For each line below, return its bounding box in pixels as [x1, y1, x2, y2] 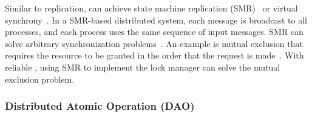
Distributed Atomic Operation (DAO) [5, 98, 195, 113]
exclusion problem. [5, 72, 75, 85]
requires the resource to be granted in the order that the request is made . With [5, 49, 304, 62]
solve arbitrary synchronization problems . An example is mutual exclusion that [5, 37, 303, 49]
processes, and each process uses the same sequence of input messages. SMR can [5, 25, 304, 38]
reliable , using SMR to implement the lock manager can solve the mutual [5, 60, 280, 73]
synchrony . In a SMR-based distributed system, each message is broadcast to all [5, 13, 307, 26]
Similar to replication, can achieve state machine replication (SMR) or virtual [5, 2, 298, 14]
